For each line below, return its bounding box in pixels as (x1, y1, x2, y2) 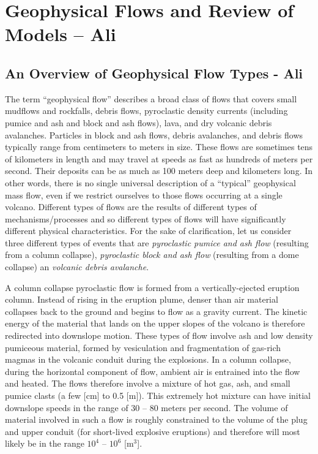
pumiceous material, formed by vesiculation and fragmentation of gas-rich (5, 341, 281, 354)
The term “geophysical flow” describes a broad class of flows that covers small (5, 92, 297, 105)
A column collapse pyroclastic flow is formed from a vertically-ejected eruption (5, 281, 300, 293)
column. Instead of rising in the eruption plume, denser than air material (5, 293, 278, 306)
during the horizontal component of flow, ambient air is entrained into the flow (5, 365, 300, 377)
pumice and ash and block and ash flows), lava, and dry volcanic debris (5, 116, 272, 129)
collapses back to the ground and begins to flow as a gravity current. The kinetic (5, 305, 308, 317)
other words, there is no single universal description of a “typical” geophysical (5, 176, 296, 189)
